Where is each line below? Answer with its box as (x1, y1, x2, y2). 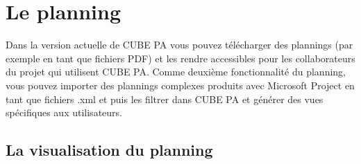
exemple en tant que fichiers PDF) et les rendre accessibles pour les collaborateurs (6, 51, 355, 65)
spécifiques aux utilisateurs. (6, 105, 122, 120)
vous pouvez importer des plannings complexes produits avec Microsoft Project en (6, 78, 355, 92)
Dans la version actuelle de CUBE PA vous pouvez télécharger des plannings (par (6, 37, 353, 52)
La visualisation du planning (6, 139, 213, 161)
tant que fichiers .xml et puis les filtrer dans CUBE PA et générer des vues (6, 91, 324, 106)
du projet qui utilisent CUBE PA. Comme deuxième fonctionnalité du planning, (6, 64, 346, 79)
